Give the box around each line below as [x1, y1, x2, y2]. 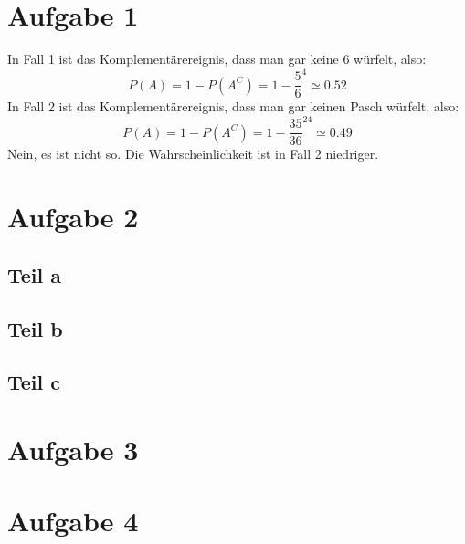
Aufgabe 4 [7, 502, 139, 539]
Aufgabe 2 [7, 198, 139, 235]
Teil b [7, 314, 63, 342]
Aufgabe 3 [7, 430, 139, 467]
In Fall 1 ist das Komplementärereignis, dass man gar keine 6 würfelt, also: [7, 49, 427, 68]
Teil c [7, 368, 61, 396]
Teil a [7, 260, 62, 288]
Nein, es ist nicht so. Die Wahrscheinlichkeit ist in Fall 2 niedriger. [7, 144, 379, 163]
